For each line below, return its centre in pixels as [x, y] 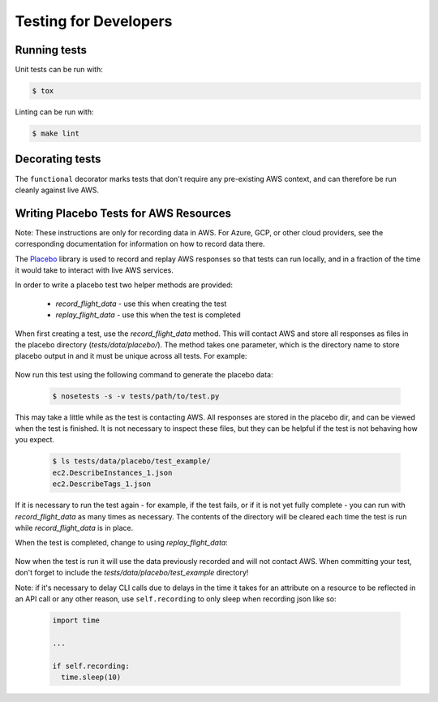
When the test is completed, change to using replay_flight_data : [122, 543]
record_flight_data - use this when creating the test [141, 304]
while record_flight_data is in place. [74, 528]
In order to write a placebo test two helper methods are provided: [124, 285]
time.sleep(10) [91, 677]
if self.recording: [91, 666]
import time [76, 620]
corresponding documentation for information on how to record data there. [140, 244]
